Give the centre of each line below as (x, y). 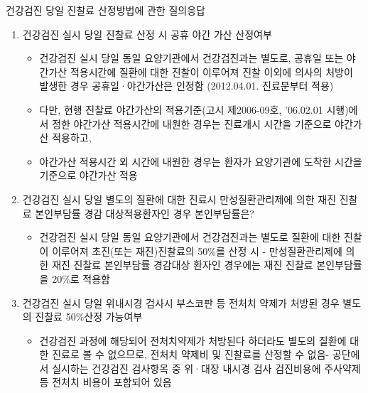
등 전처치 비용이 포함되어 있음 (105, 382)
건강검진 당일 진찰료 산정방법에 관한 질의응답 (105, 10)
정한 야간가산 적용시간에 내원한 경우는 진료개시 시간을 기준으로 (192, 123)
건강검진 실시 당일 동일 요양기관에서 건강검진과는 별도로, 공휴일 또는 (191, 58)
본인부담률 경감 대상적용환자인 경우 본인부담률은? (145, 213)
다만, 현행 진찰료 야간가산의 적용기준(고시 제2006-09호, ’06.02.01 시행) (194, 109)
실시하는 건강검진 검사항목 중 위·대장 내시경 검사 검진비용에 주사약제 (206, 368)
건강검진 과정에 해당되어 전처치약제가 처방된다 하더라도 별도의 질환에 (193, 340)
